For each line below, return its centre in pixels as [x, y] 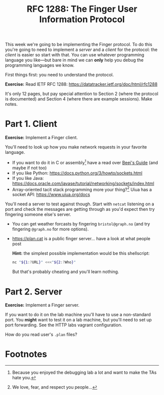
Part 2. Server [34, 291]
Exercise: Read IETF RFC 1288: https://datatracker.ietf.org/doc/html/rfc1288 [81, 84]
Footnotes [26, 354]
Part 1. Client [31, 124]
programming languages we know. [40, 65]
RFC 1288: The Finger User [82, 9]
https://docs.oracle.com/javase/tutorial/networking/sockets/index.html [83, 183]
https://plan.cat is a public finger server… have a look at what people [81, 239]
